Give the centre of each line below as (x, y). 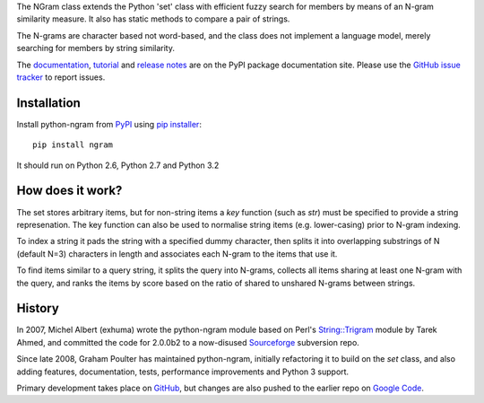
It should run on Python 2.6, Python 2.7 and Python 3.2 (118, 165)
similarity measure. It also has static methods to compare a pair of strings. (153, 19)
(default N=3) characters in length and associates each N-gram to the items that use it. (177, 254)
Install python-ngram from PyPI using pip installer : (109, 124)
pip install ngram (73, 145)
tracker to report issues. (61, 77)
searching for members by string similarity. (95, 48)
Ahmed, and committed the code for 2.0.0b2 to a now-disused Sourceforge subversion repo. (188, 342)
